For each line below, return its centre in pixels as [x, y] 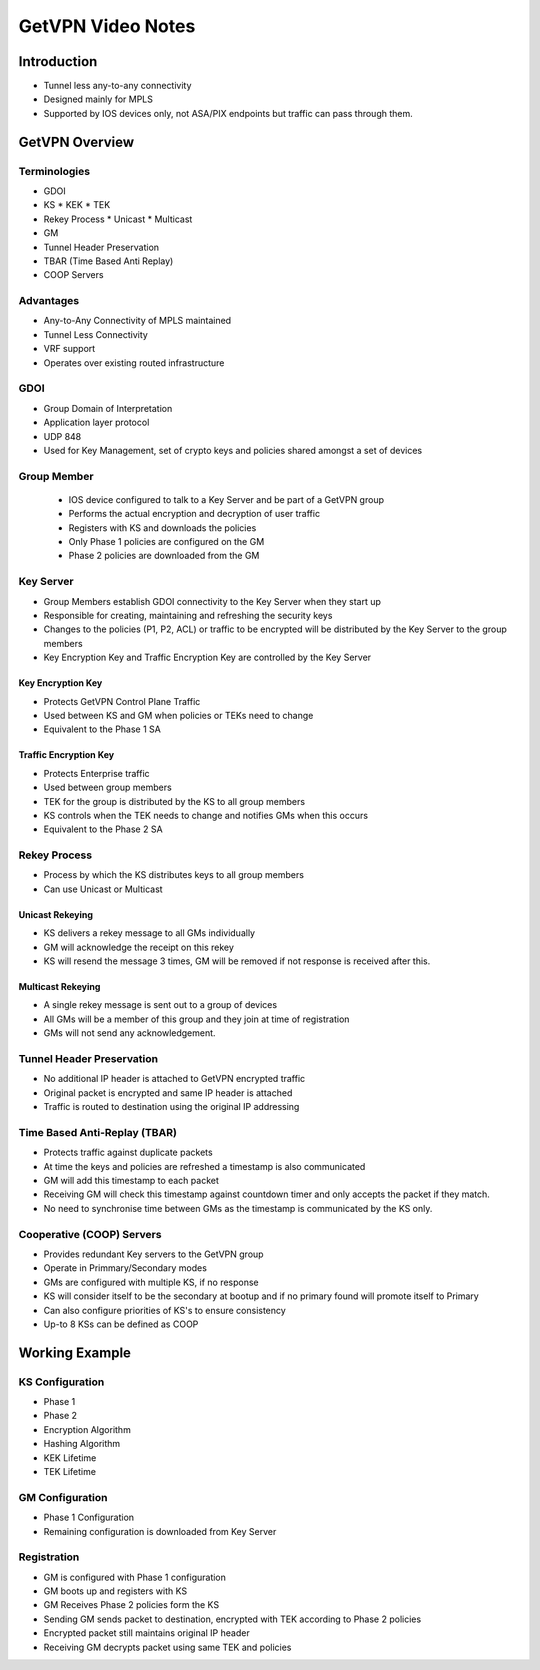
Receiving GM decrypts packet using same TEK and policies [167, 1647]
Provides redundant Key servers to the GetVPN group [153, 1254]
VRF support [69, 349]
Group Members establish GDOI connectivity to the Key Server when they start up [212, 601]
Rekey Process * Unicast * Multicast [118, 219]
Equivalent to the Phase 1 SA [102, 729]
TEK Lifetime [70, 1472]
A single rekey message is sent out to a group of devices [160, 1005]
